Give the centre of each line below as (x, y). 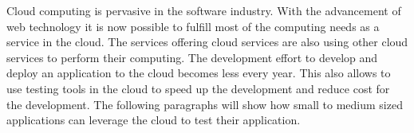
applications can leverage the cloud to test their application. (154, 120)
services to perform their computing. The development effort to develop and (192, 57)
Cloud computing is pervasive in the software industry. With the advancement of (204, 10)
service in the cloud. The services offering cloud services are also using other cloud (207, 42)
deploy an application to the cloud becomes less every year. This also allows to (199, 73)
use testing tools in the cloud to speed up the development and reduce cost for (198, 88)
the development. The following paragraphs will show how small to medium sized (205, 104)
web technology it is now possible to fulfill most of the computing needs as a (193, 26)
